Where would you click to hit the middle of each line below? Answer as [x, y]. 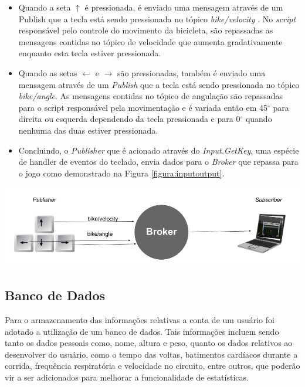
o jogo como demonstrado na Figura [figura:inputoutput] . [121, 173]
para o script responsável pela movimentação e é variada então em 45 [143, 107]
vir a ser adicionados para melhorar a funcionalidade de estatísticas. [127, 377]
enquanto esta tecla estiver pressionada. [90, 53]
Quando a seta [45, 7]
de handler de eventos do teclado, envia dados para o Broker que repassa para [158, 162]
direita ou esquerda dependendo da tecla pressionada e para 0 [129, 119]
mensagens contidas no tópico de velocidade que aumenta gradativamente [150, 41]
